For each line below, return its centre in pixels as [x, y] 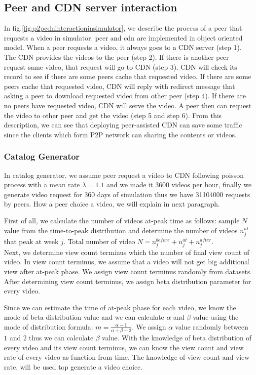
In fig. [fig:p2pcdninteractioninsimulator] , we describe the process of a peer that [123, 28]
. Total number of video [99, 241]
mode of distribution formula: [49, 326]
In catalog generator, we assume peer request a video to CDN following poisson [124, 175]
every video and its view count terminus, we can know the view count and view [124, 347]
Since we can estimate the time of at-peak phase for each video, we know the [120, 307]
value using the [216, 317]
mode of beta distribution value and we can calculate [84, 317]
